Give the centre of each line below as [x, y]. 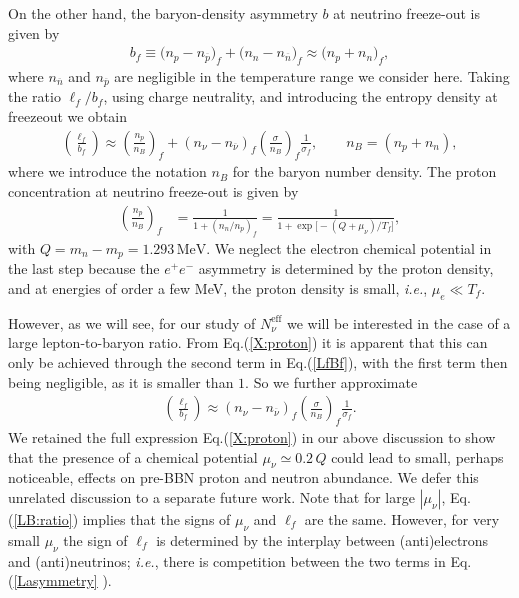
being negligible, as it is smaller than [121, 381]
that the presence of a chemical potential [133, 456]
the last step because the [84, 268]
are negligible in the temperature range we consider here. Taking [312, 76]
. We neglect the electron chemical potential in [349, 247]
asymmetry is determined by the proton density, [346, 268]
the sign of [95, 539]
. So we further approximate [331, 381]
